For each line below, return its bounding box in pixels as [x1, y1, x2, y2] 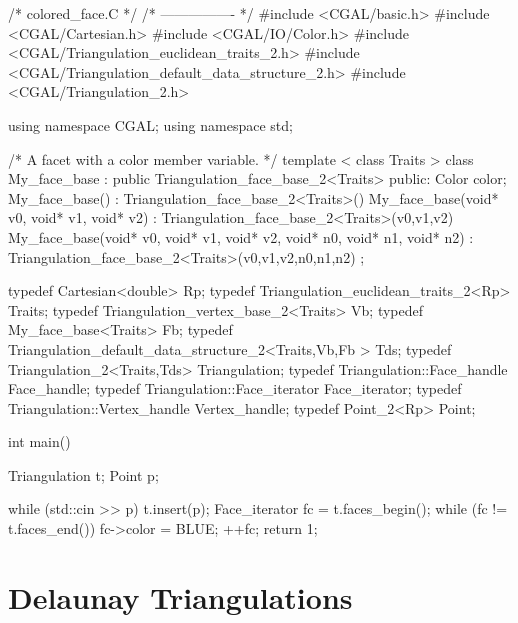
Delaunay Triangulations [8, 576, 353, 617]
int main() [8, 431, 71, 452]
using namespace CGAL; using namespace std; [8, 114, 293, 135]
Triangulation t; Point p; [8, 464, 159, 485]
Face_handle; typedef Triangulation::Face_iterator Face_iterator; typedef [8, 378, 462, 399]
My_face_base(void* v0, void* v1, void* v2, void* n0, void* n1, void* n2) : [8, 226, 474, 247]
